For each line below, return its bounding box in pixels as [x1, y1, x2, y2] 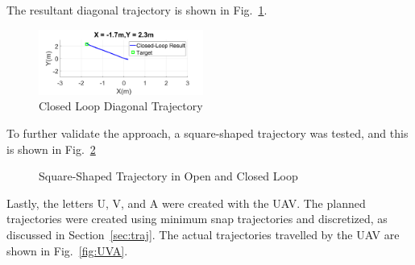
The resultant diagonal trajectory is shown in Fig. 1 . [6, 2, 268, 18]
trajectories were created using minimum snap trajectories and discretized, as [6, 210, 388, 227]
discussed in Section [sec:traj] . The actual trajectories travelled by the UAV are [6, 226, 400, 243]
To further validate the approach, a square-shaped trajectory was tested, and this [6, 125, 409, 142]
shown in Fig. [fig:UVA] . [6, 242, 128, 259]
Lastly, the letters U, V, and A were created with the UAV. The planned [6, 194, 366, 211]
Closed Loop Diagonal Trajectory [39, 97, 203, 114]
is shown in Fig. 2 [6, 140, 96, 157]
